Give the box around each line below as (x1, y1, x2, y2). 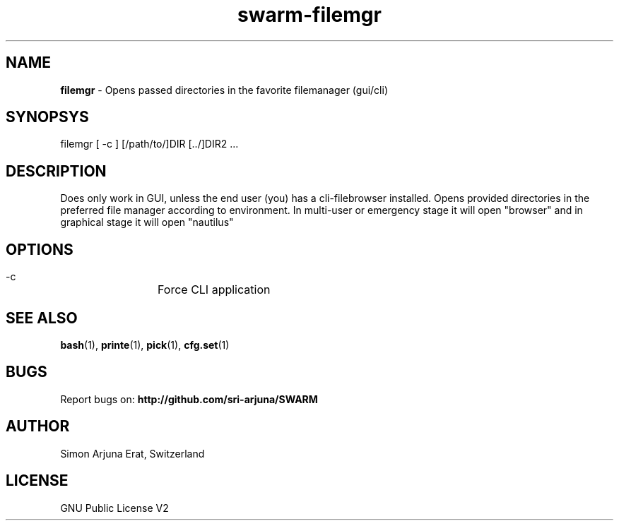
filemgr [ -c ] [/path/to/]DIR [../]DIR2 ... (60, 138, 239, 150)
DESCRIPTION (6, 162, 107, 180)
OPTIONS (6, 240, 73, 258)
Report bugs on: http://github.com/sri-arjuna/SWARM (60, 393, 318, 405)
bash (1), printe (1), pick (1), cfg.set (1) (60, 338, 230, 351)
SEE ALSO (6, 309, 78, 327)
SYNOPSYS (6, 108, 89, 126)
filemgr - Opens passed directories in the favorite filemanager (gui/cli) (60, 83, 388, 96)
